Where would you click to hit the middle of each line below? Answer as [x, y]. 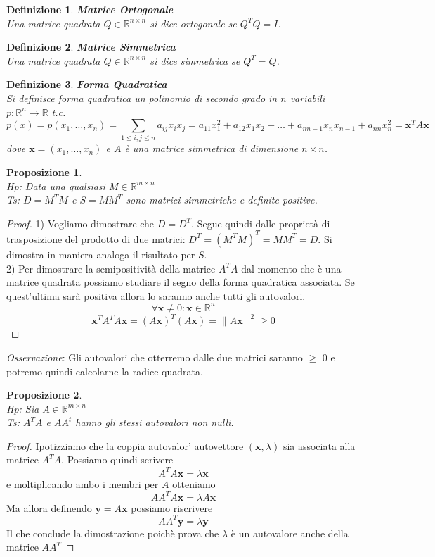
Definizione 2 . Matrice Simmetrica [91, 47]
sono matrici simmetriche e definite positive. [222, 200]
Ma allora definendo [49, 507]
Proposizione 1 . [44, 172]
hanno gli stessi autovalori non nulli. [155, 422]
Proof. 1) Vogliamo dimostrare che [80, 223]
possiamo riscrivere [172, 507]
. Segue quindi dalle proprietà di [261, 223]
